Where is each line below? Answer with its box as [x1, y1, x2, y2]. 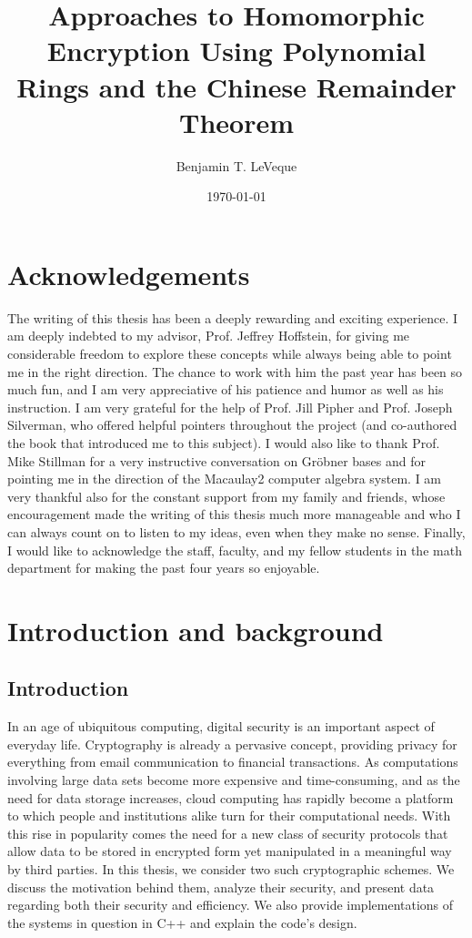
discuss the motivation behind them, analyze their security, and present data [7, 877, 435, 896]
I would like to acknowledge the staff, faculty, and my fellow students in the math [7, 540, 462, 559]
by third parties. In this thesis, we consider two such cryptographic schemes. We [7, 860, 455, 879]
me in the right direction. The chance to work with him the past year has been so [7, 362, 463, 381]
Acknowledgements [7, 255, 250, 292]
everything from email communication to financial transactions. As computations [7, 752, 458, 771]
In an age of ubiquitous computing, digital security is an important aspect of [7, 717, 435, 736]
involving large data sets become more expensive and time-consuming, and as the [7, 770, 460, 790]
